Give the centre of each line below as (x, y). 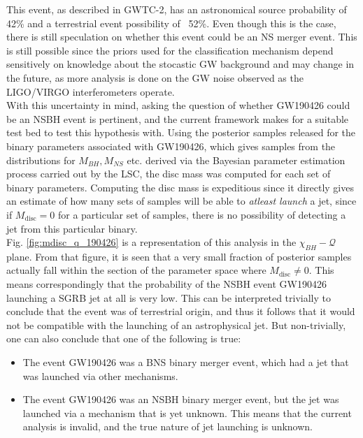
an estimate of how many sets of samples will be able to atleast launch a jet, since (181, 201)
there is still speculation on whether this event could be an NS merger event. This (182, 37)
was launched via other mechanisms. (100, 375)
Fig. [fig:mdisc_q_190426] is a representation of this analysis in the (151, 242)
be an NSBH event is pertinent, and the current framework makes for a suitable (178, 118)
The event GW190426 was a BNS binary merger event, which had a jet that (186, 362)
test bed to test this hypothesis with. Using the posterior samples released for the (181, 132)
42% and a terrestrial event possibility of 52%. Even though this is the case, (171, 23)
